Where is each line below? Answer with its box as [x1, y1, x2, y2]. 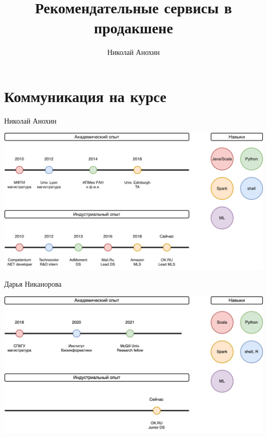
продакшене [94, 17, 173, 38]
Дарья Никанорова [4, 279, 62, 289]
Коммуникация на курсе [4, 85, 166, 106]
